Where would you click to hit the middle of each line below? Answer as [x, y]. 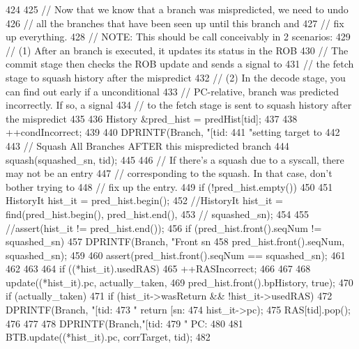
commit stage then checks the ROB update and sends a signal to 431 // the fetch [180, 64]
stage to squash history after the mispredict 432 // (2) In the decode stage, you [176, 77]
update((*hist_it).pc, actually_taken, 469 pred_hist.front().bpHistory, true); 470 [179, 282]
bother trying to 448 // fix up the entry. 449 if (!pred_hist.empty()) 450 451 [169, 186]
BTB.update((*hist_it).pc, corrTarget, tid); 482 [108, 337]
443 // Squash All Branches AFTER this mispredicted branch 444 [147, 145]
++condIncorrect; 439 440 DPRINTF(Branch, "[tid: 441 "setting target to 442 [173, 132]
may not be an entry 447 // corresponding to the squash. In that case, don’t [169, 173]
